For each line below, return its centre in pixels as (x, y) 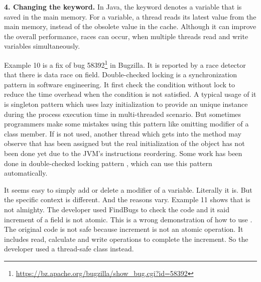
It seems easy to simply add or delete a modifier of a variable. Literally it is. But (128, 189)
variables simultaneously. (42, 46)
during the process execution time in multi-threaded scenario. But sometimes (123, 114)
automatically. (26, 173)
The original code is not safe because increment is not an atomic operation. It (124, 229)
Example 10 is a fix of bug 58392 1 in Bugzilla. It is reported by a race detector (125, 64)
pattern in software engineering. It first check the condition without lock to (119, 84)
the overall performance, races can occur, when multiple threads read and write (126, 36)
